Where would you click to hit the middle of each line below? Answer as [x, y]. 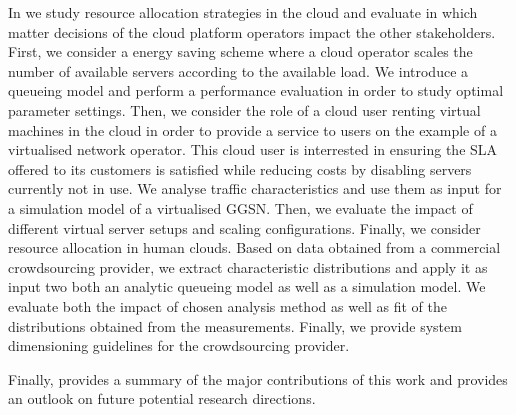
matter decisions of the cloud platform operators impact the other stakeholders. [252, 31]
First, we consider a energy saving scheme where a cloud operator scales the [240, 51]
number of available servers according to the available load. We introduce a [238, 70]
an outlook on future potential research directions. [162, 398]
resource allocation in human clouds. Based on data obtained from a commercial [254, 247]
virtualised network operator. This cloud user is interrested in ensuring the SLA [253, 149]
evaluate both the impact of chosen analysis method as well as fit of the [228, 305]
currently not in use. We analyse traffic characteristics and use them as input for [255, 188]
